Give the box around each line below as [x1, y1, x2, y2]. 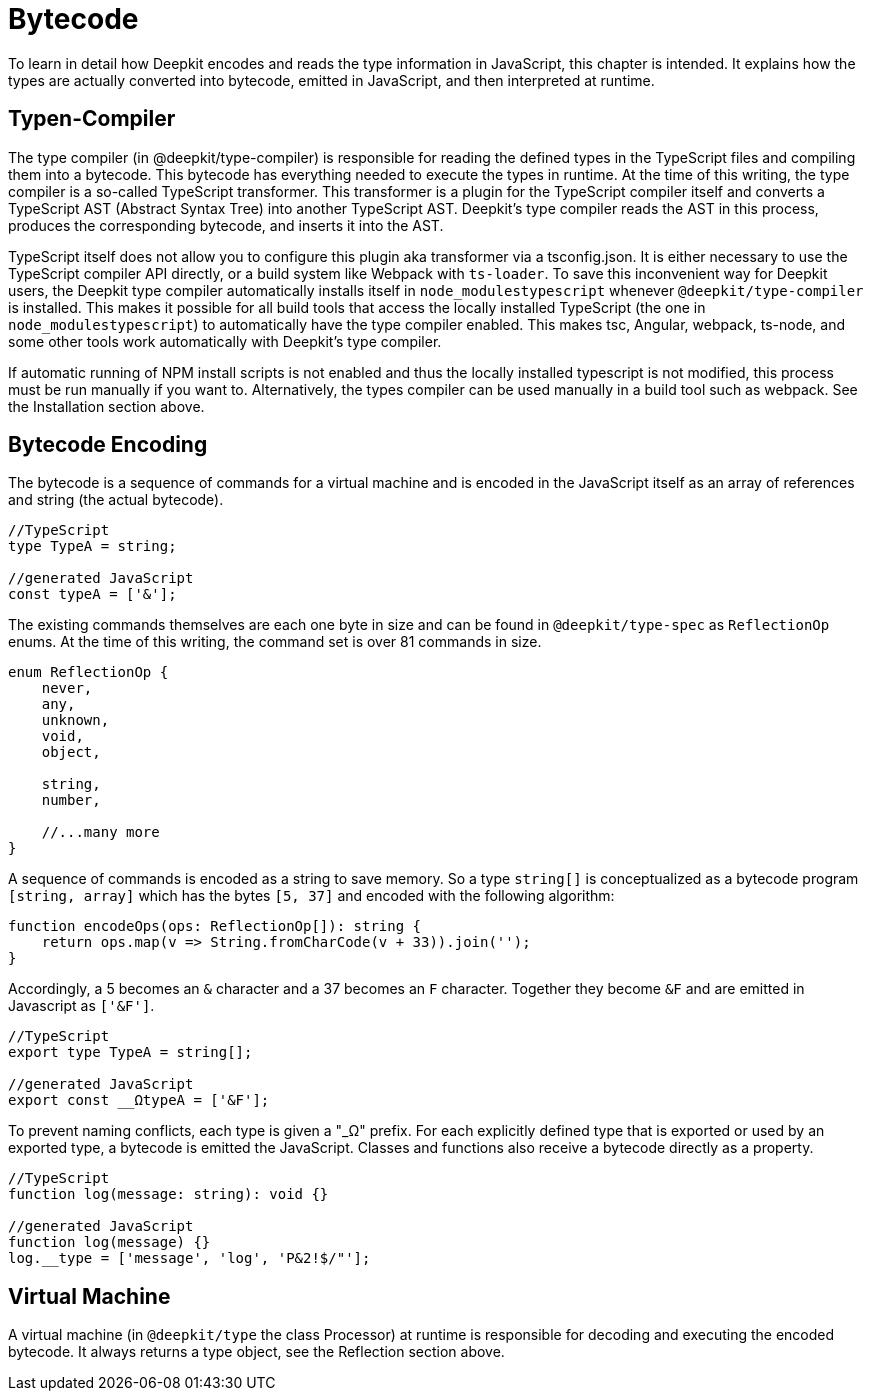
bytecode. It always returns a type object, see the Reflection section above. [8, 1343, 505, 1361]
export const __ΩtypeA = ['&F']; [8, 1092, 270, 1109]
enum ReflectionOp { [8, 664, 169, 681]
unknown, [41, 712, 110, 729]
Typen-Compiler [8, 106, 176, 132]
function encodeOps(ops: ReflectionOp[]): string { [8, 918, 422, 935]
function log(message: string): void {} [8, 1186, 329, 1203]
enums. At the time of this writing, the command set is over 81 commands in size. [8, 633, 542, 651]
